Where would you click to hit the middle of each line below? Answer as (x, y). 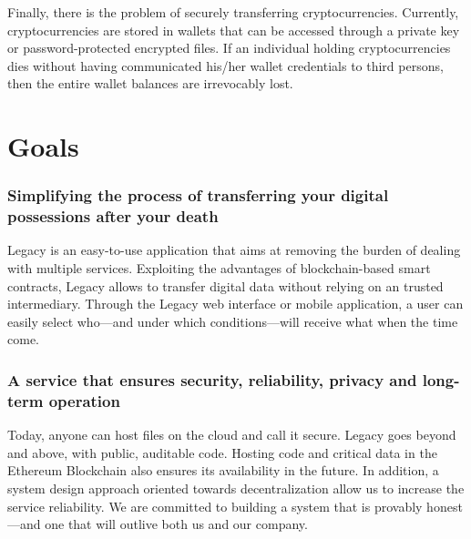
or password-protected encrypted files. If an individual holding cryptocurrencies (229, 48)
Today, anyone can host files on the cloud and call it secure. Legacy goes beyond (232, 435)
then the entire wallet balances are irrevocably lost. (150, 83)
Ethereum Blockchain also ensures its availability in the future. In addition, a (223, 470)
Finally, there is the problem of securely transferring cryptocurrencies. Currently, (233, 12)
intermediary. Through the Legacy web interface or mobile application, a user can (235, 304)
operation (84, 400)
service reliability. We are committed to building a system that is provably (215, 506)
